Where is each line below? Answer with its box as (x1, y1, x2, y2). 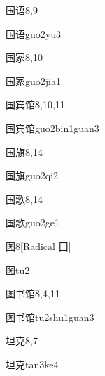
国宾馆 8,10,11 (6, 97, 65, 112)
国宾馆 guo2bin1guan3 (6, 120, 99, 135)
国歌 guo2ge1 (6, 215, 59, 230)
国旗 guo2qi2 (6, 168, 59, 183)
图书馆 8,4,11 (6, 286, 60, 301)
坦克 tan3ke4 (6, 356, 59, 371)
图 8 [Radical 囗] (6, 238, 71, 253)
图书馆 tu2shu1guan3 (6, 309, 94, 324)
